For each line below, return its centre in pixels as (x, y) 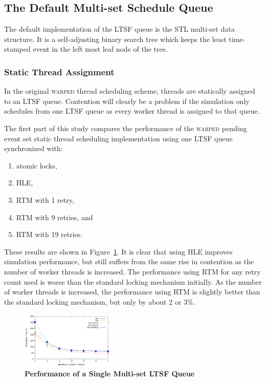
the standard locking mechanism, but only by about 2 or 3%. (100, 301)
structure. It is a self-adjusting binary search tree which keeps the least (115, 39)
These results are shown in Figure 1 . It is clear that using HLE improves (118, 251)
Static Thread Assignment (59, 71)
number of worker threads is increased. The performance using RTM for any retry (132, 271)
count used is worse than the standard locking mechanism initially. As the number (133, 281)
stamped (17, 49)
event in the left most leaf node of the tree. (100, 49)
